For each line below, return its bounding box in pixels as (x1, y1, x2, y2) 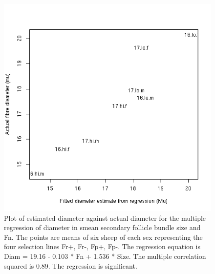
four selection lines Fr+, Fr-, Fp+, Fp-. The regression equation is (4, 241, 200, 252)
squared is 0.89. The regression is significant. (4, 260, 137, 271)
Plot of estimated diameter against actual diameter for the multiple (4, 212, 206, 223)
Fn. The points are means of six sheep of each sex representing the (4, 232, 203, 242)
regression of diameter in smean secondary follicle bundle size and (4, 222, 201, 232)
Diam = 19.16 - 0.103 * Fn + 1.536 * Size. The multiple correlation (4, 251, 206, 261)
